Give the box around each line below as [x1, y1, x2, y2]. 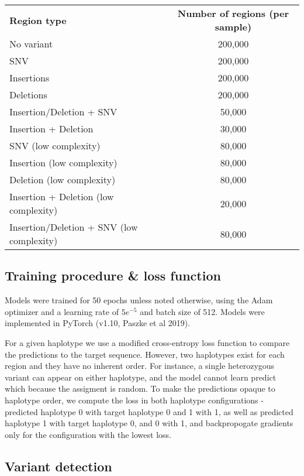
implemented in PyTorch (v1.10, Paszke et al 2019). [5, 317, 191, 329]
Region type [9, 13, 67, 27]
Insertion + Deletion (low [9, 190, 114, 203]
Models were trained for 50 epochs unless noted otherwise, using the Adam [5, 294, 273, 306]
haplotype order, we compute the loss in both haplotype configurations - [5, 393, 264, 406]
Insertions [9, 71, 50, 84]
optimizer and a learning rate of [5, 305, 119, 317]
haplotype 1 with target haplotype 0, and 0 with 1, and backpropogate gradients [5, 417, 293, 429]
